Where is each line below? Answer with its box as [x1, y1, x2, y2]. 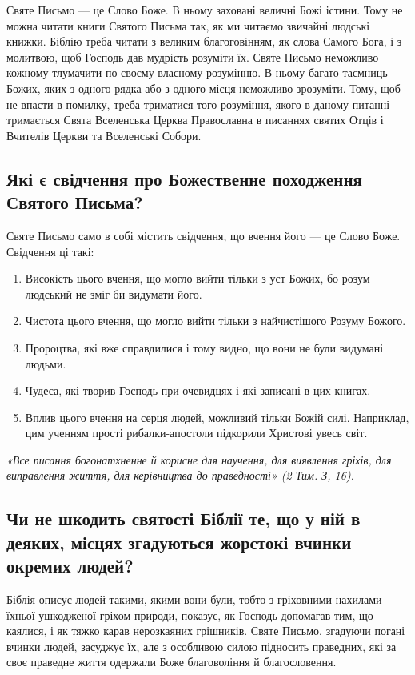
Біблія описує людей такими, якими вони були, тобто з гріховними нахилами [6, 591, 382, 608]
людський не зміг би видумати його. [25, 285, 202, 302]
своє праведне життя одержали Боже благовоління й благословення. [6, 653, 337, 670]
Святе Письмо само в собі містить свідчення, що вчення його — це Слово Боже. [6, 227, 401, 243]
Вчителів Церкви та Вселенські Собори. [6, 127, 202, 143]
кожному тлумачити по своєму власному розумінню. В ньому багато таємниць [6, 64, 388, 81]
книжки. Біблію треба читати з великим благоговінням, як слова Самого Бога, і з [6, 33, 402, 50]
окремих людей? [6, 553, 134, 578]
